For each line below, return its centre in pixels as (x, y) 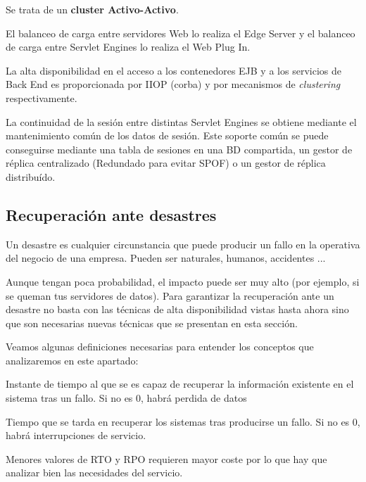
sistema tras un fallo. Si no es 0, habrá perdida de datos (126, 398)
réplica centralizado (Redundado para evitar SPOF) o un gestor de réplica (166, 163)
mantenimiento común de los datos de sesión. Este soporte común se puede (167, 135)
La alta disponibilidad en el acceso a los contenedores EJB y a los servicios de (173, 70)
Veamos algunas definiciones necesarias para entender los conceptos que (160, 347)
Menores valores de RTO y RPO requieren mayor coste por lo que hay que (166, 458)
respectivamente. (42, 97)
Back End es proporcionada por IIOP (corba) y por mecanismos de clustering (173, 84)
